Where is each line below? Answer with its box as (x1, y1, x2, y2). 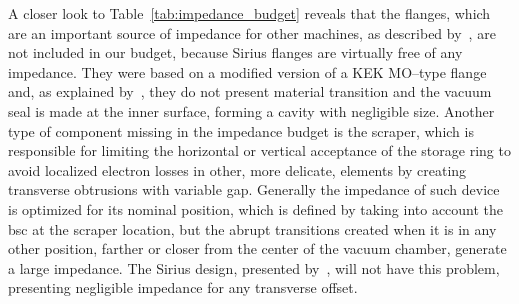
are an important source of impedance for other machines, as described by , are (8, 22, 496, 43)
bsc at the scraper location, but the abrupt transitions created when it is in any (8, 218, 497, 239)
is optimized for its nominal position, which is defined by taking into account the (8, 198, 504, 219)
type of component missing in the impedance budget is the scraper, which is (8, 120, 474, 141)
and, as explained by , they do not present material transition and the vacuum (8, 81, 492, 102)
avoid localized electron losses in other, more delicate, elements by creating (8, 159, 467, 180)
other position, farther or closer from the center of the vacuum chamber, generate (8, 238, 507, 259)
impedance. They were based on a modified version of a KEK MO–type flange (8, 61, 487, 82)
